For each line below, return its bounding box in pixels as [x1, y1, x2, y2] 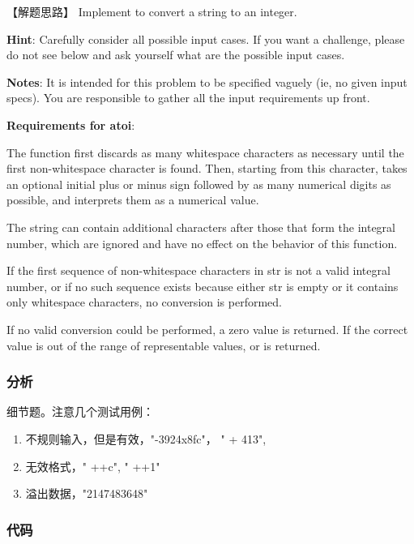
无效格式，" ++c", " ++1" [25, 457, 160, 474]
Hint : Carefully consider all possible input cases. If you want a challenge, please [6, 30, 405, 47]
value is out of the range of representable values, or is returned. [6, 336, 321, 353]
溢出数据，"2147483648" [25, 485, 148, 502]
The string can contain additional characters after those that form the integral [6, 218, 395, 235]
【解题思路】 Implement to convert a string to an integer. [6, 3, 297, 19]
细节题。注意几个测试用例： [6, 403, 154, 420]
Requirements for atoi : [6, 116, 135, 133]
